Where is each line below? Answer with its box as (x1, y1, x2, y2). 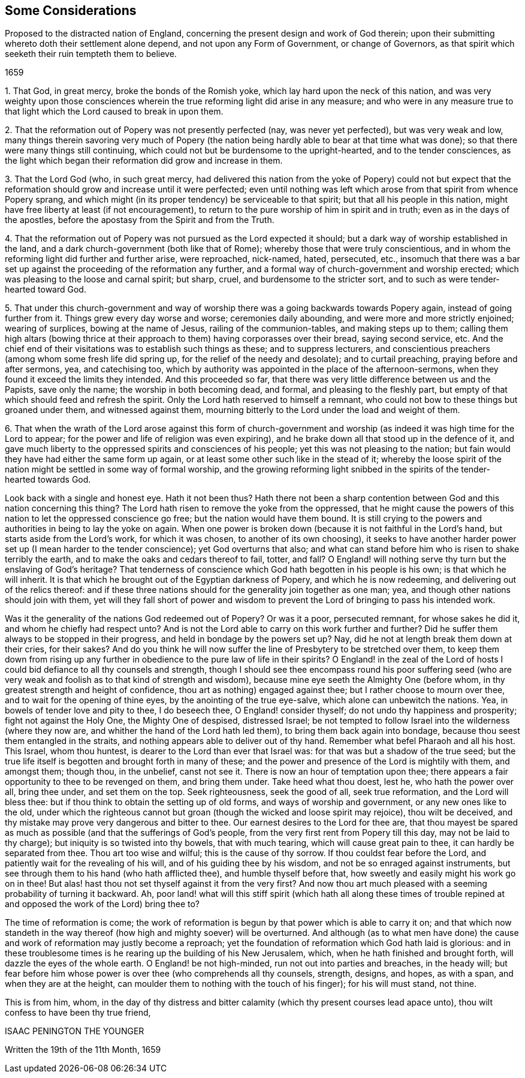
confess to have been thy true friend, (5, 1007, 151, 1018)
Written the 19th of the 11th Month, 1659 (5, 1044, 161, 1055)
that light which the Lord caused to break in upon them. (5, 106, 224, 117)
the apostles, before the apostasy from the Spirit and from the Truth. (5, 215, 274, 225)
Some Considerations (5, 3, 137, 18)
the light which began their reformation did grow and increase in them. (5, 155, 283, 166)
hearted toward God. (5, 284, 86, 295)
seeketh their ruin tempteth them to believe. (5, 49, 177, 59)
